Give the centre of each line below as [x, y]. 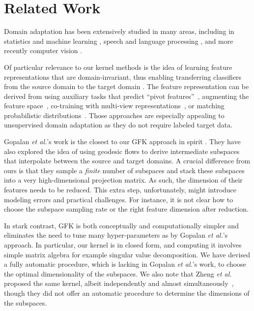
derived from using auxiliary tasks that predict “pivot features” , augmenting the [127, 96]
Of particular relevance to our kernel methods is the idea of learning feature [118, 67]
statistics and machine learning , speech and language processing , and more [119, 41]
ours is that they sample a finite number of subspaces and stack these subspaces [124, 170]
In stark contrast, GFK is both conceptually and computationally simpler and [121, 225]
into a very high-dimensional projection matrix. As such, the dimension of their [123, 180]
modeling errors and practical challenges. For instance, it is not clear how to [119, 199]
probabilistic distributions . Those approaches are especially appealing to [114, 115]
